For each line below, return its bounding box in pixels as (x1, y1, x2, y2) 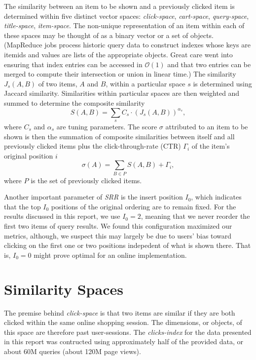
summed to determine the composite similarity (4, 97, 145, 108)
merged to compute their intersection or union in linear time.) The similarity (4, 69, 236, 79)
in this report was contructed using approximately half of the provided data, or (4, 336, 244, 347)
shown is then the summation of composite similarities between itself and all (4, 131, 235, 141)
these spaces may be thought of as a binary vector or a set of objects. (4, 30, 214, 40)
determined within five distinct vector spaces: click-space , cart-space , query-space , (4, 10, 249, 21)
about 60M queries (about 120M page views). (4, 346, 141, 356)
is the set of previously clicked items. (31, 175, 142, 185)
